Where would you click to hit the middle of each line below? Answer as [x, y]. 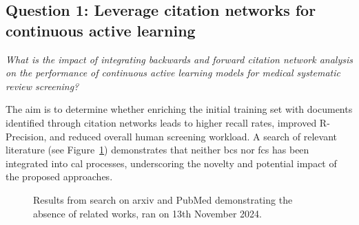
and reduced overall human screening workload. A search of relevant [193, 136]
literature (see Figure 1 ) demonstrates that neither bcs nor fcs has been [157, 150]
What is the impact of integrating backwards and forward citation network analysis [179, 59]
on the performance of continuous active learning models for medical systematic [173, 73]
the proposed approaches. [59, 176]
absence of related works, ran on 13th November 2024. [148, 213]
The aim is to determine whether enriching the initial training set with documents [179, 109]
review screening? [42, 86]
